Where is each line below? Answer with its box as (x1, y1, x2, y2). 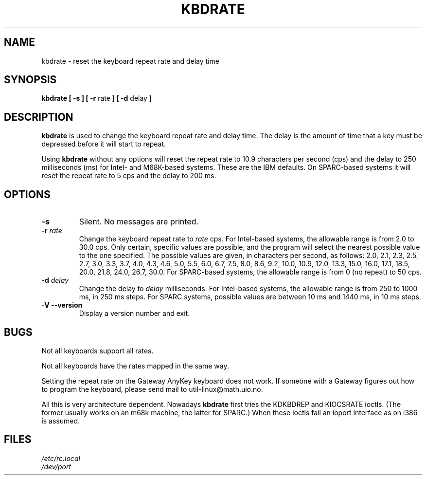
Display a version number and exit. (79, 309, 190, 318)
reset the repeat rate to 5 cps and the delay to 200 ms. (41, 171, 216, 180)
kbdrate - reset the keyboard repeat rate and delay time (41, 56, 219, 65)
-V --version (41, 301, 83, 310)
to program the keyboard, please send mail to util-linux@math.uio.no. (41, 385, 263, 393)
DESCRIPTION (4, 111, 73, 123)
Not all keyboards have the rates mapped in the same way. (41, 361, 229, 370)
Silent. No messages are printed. (79, 217, 199, 227)
